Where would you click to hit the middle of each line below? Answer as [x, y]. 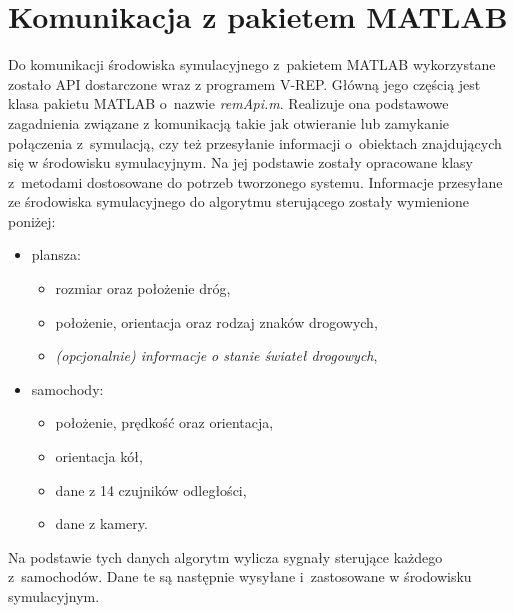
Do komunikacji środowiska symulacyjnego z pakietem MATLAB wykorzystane [252, 64]
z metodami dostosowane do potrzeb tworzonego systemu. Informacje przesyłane [255, 181]
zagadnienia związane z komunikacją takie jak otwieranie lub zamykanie [229, 122]
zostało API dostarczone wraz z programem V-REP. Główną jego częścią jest [244, 83]
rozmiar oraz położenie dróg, [143, 288]
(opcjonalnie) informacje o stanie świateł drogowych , [216, 355]
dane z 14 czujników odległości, [151, 489]
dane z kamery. [101, 523]
